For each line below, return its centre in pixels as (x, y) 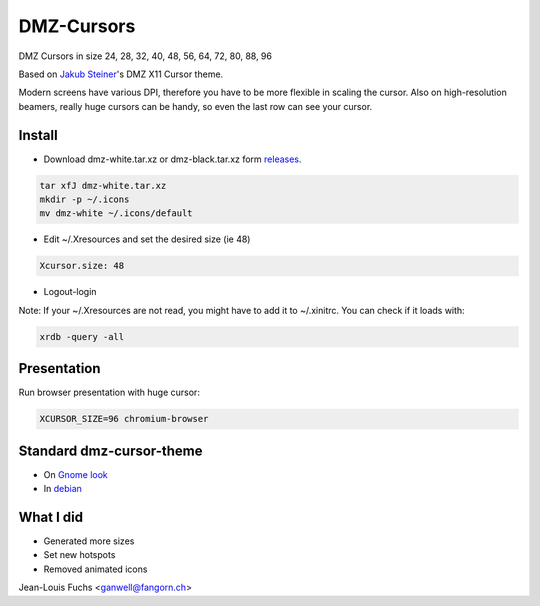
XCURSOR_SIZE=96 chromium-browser (124, 419)
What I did (51, 516)
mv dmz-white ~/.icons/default (116, 213)
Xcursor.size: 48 (82, 266)
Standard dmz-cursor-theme (110, 450)
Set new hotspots (79, 555)
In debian (62, 489)
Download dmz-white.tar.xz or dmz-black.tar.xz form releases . (172, 159)
